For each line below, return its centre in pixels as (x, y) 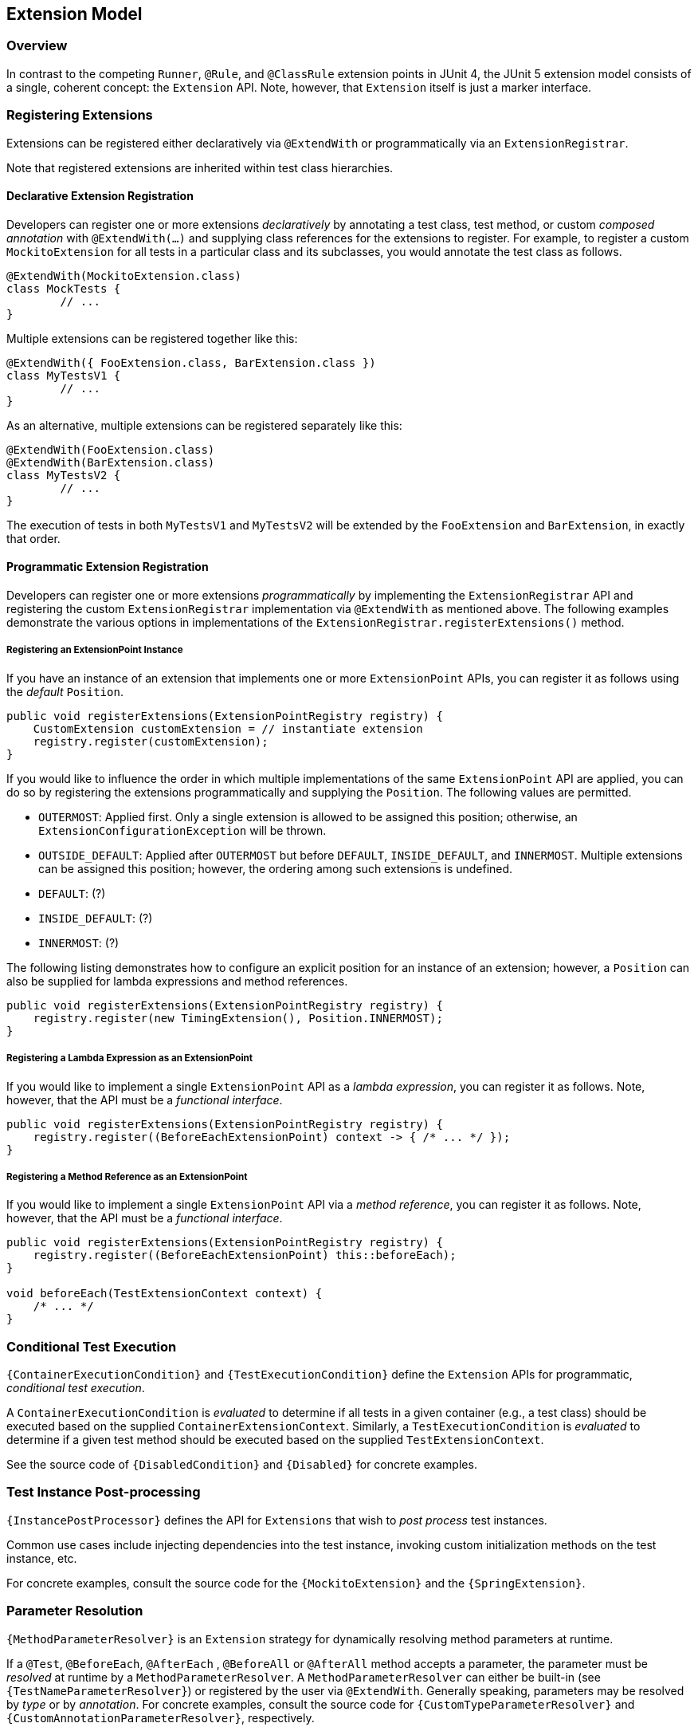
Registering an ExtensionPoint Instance (95, 650)
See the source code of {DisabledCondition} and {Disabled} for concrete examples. (242, 1465)
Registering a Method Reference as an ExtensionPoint (127, 1176)
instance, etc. (42, 1558)
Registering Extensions (80, 115)
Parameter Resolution (75, 1611)
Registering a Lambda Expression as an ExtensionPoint (130, 1058)
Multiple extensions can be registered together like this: (152, 338)
